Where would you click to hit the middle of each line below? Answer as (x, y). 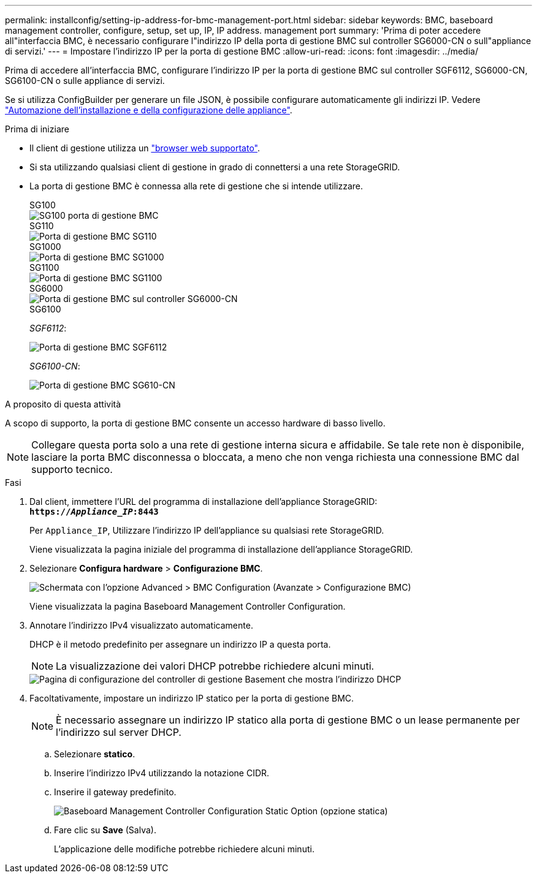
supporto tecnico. (72, 469)
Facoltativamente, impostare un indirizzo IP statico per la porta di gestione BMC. (192, 698)
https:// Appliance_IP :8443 (94, 512)
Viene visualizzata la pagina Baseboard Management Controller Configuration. (188, 606)
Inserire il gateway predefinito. (115, 792)
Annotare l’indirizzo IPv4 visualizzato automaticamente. (141, 625)
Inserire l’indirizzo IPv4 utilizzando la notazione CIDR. (162, 773)
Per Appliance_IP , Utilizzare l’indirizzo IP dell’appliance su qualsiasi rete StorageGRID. (207, 530)
